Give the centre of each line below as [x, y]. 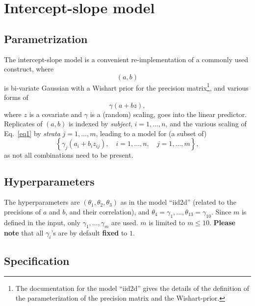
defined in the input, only [42, 222]
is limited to [167, 222]
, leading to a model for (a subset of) [151, 133]
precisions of [23, 211]
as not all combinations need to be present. [69, 155]
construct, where [29, 69]
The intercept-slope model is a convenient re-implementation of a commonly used [126, 59]
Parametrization [46, 38]
